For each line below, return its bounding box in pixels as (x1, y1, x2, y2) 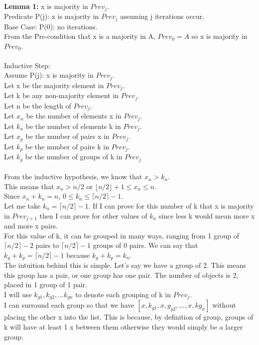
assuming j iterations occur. (120, 11, 205, 21)
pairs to (35, 240, 59, 250)
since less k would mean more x (158, 210, 255, 221)
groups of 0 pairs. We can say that (93, 240, 198, 250)
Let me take (4, 200, 41, 211)
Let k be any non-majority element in (4, 90, 119, 101)
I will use (4, 289, 32, 299)
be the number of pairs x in (25, 131, 110, 141)
